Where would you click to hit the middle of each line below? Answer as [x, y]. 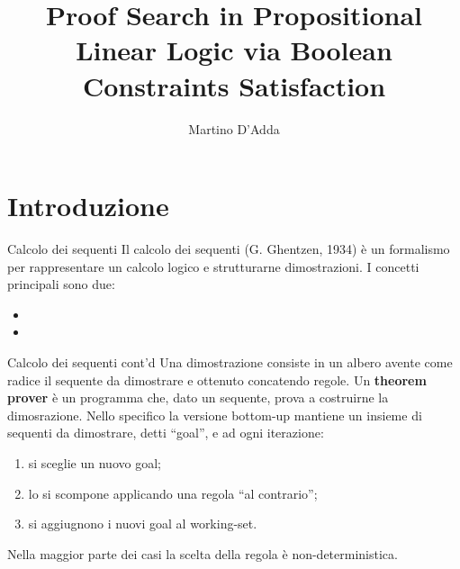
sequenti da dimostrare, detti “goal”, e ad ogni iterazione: [166, 433]
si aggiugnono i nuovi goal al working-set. [143, 524]
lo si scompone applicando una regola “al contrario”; [173, 493]
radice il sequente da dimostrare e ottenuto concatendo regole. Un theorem [217, 379]
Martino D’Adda [234, 128]
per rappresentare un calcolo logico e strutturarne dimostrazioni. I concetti [213, 266]
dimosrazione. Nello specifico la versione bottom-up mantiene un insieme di [215, 415]
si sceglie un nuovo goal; [95, 462]
